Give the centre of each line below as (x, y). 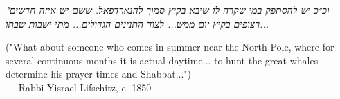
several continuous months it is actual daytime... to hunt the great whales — (168, 60)
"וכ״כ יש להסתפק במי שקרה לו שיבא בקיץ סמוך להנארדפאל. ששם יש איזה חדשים (168, 10)
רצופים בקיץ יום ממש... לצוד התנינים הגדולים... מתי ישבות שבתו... (137, 23)
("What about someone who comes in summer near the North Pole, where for (170, 47)
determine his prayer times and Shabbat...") (99, 74)
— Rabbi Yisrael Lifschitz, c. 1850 (79, 87)
